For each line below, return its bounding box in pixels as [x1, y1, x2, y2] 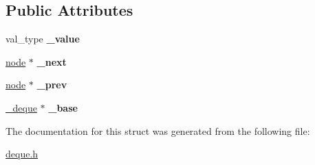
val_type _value [6, 31, 80, 46]
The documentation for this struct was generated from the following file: [6, 123, 310, 138]
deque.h [6, 147, 39, 161]
